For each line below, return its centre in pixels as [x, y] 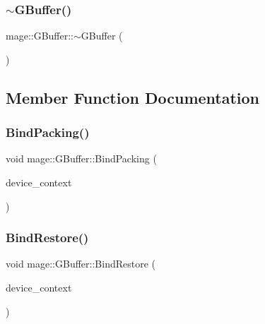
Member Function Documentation [133, 97]
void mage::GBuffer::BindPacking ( [81, 158]
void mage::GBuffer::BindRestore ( [81, 264]
